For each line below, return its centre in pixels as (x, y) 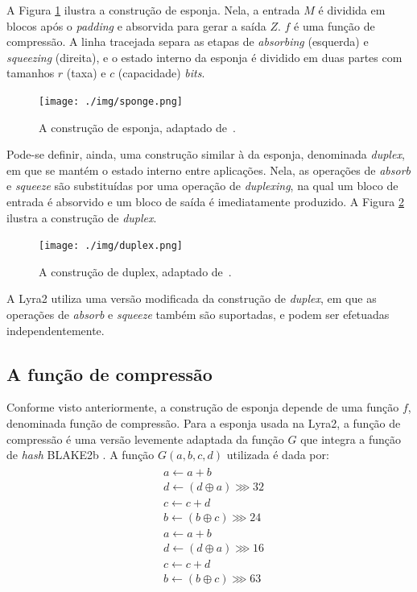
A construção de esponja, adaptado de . (137, 127)
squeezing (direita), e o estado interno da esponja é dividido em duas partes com (204, 57)
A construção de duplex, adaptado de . (135, 271)
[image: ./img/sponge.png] (111, 101)
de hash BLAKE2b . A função (81, 455)
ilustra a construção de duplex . (82, 217)
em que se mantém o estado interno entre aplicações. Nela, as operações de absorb (209, 170)
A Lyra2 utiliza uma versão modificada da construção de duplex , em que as (192, 298)
